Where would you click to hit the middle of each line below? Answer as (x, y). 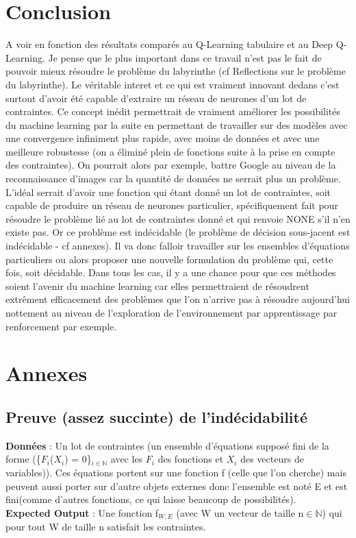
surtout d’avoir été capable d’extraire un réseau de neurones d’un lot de (156, 98)
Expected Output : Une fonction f (82, 512)
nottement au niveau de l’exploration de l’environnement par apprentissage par (171, 313)
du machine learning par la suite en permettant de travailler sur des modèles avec (177, 124)
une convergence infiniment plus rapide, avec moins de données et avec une (163, 138)
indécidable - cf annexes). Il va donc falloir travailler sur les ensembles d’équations (178, 246)
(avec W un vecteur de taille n (240, 512)
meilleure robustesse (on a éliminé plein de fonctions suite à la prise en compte (170, 151)
